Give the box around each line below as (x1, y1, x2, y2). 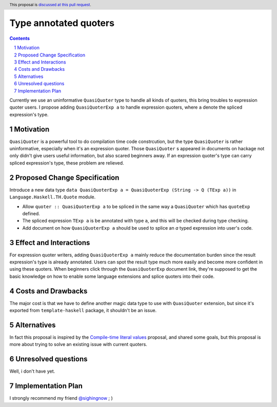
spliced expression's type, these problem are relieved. (9, 159, 124, 166)
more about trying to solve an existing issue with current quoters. (9, 341, 147, 348)
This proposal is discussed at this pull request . (9, 2, 92, 7)
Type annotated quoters (9, 17, 115, 29)
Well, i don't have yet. (9, 368, 55, 374)
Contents (9, 35, 30, 41)
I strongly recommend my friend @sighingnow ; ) (9, 395, 113, 401)
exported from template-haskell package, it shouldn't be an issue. (9, 308, 157, 314)
